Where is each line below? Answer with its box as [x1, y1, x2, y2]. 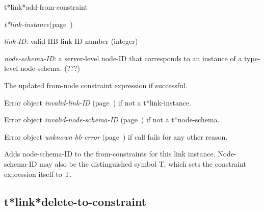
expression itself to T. [4, 168, 72, 179]
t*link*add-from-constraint [4, 2, 88, 12]
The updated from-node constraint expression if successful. [4, 80, 188, 90]
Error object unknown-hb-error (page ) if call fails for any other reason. [4, 131, 228, 142]
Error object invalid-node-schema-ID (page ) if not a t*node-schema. [4, 114, 220, 125]
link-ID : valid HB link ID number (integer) [4, 36, 138, 46]
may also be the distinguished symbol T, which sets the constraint [39, 158, 246, 169]
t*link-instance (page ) [4, 18, 73, 29]
